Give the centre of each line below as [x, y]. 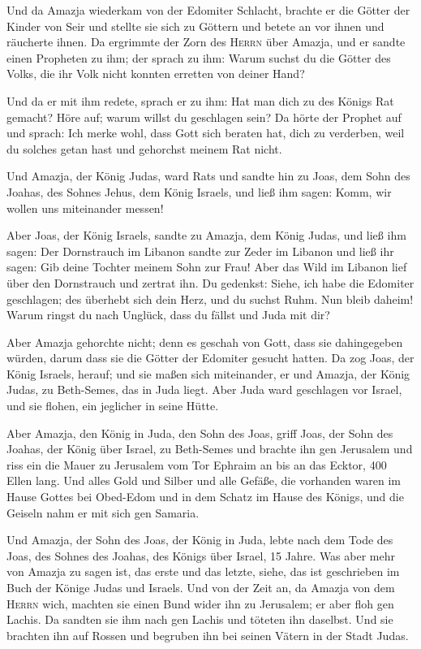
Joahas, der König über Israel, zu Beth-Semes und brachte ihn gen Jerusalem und [210, 449]
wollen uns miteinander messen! [85, 208]
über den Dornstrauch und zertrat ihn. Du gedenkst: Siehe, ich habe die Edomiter [210, 282]
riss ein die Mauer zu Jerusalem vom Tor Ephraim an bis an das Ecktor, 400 [197, 464]
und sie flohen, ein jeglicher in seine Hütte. [113, 406]
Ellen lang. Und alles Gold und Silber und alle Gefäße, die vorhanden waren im [204, 480]
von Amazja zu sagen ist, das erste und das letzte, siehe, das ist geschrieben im [203, 571]
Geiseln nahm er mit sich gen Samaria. [103, 512]
